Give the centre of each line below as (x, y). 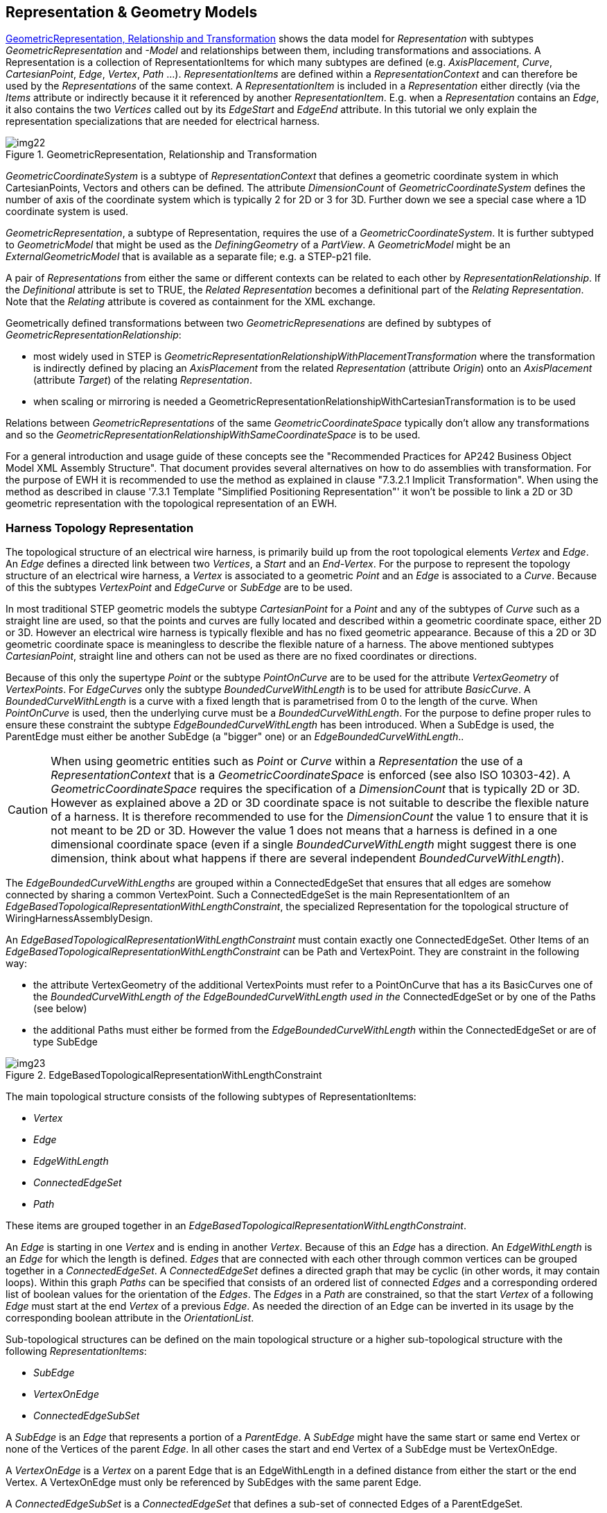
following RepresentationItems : (76, 1351)
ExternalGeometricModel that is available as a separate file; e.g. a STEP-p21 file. (188, 257)
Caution (28, 810)
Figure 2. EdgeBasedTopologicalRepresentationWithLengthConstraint (164, 1075)
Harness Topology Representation (100, 528)
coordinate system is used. (67, 212)
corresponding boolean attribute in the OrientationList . (130, 1318)
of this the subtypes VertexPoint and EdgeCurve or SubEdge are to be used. (179, 588)
